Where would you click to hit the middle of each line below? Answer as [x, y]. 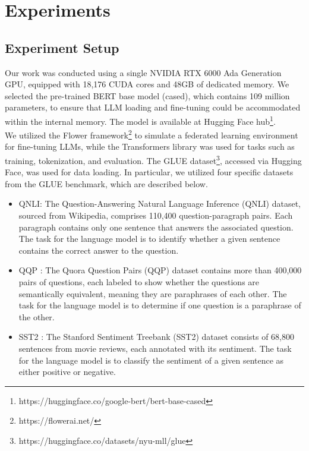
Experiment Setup [62, 47]
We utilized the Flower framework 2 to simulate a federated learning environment [152, 134]
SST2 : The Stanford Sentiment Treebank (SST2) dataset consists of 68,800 [156, 337]
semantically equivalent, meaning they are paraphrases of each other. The [153, 293]
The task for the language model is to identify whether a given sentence [149, 239]
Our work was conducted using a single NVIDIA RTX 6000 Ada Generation [143, 72]
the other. [37, 316]
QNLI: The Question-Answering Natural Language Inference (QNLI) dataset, [160, 204]
